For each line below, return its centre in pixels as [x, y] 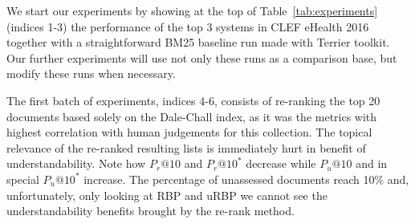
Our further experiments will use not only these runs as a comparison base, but [202, 57]
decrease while [281, 163]
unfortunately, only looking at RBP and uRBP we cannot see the [167, 195]
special [23, 179]
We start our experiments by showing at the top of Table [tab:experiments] [192, 10]
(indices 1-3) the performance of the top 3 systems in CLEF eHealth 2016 [188, 26]
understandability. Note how [76, 163]
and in [372, 163]
